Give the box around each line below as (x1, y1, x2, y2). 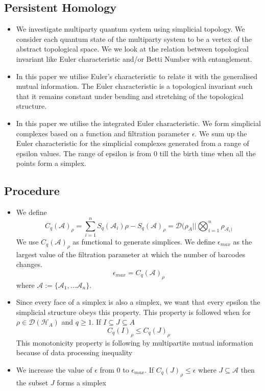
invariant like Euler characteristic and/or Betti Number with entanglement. (16, 53, 252, 64)
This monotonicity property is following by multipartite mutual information (16, 337, 253, 348)
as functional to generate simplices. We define (73, 236, 215, 247)
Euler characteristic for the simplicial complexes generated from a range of (16, 138, 249, 149)
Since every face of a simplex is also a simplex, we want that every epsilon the (16, 297, 260, 307)
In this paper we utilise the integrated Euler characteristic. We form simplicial (16, 117, 261, 128)
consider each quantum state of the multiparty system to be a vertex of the (16, 33, 252, 44)
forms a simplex (57, 377, 106, 387)
